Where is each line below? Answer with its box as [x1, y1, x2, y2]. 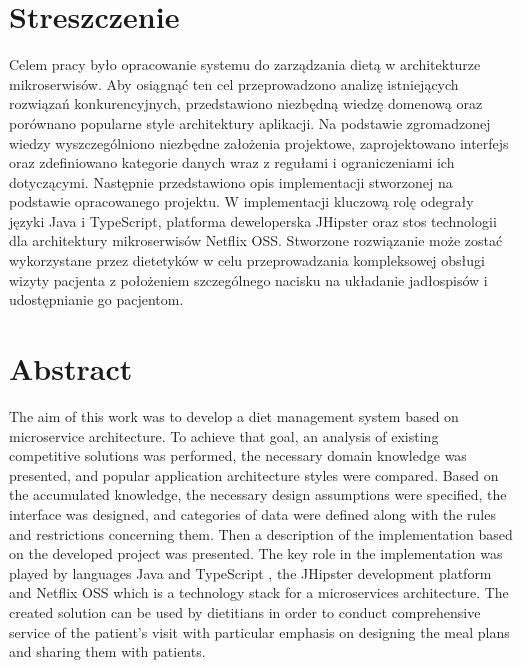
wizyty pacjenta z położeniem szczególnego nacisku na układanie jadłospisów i [9, 269, 488, 290]
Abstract [9, 348, 133, 389]
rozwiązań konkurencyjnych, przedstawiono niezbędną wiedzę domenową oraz [9, 93, 483, 114]
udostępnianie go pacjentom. [9, 289, 184, 310]
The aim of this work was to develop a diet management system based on [9, 405, 459, 426]
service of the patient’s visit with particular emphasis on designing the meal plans [9, 621, 510, 642]
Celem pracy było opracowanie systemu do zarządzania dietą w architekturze [9, 54, 481, 75]
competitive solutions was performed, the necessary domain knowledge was [9, 445, 467, 466]
